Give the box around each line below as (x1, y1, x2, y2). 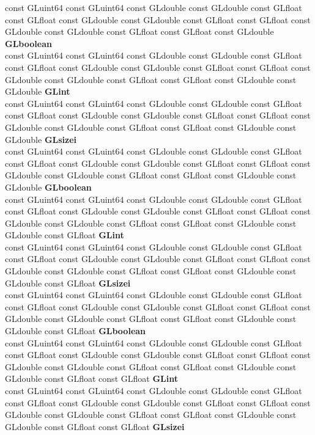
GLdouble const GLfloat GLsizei (5, 276, 131, 289)
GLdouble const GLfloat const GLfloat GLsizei (5, 420, 185, 433)
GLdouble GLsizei (5, 133, 77, 145)
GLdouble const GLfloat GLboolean (5, 324, 146, 337)
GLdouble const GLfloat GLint (5, 228, 124, 241)
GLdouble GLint (5, 85, 70, 98)
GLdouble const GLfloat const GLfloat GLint (5, 372, 178, 385)
